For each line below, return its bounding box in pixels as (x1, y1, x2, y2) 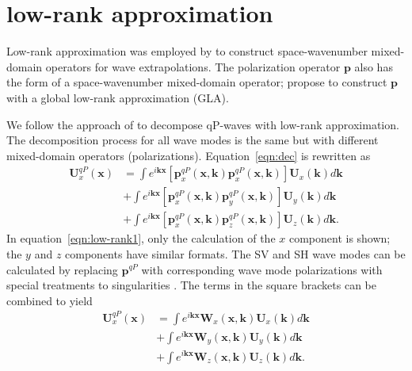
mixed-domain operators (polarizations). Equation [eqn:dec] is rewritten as (6, 147, 371, 163)
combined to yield (6, 292, 93, 308)
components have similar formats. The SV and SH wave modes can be (65, 245, 406, 262)
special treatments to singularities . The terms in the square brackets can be (6, 277, 376, 293)
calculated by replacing (6, 261, 118, 277)
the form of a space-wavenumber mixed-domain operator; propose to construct (6, 74, 387, 90)
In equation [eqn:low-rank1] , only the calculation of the (6, 230, 276, 247)
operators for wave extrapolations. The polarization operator (45, 58, 341, 75)
